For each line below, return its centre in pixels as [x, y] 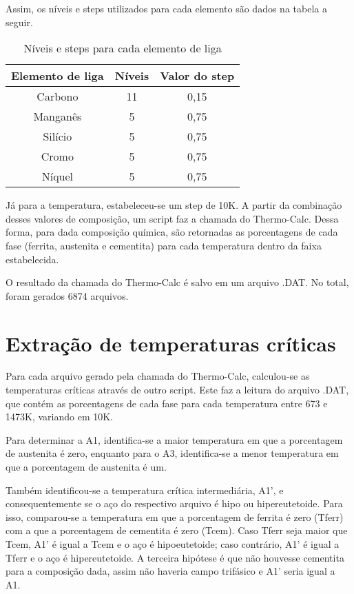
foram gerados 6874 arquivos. [67, 295]
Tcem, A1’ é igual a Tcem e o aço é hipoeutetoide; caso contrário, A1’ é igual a [173, 544]
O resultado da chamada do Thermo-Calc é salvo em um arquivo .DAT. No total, [177, 282]
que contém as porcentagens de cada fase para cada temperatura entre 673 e [167, 403]
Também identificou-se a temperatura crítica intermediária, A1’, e [145, 490]
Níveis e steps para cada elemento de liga [123, 48]
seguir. [19, 22]
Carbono [58, 96]
